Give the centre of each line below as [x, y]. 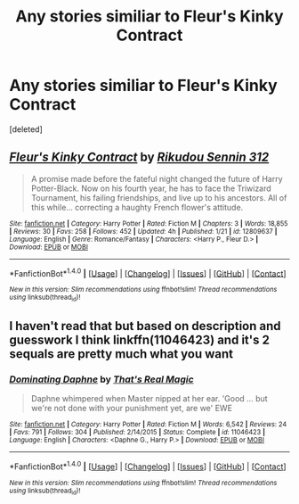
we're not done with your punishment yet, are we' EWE [132, 409]
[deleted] [26, 129]
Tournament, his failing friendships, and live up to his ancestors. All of [159, 197]
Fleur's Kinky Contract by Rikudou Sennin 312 [139, 157]
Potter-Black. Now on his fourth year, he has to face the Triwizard [151, 188]
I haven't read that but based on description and [145, 326]
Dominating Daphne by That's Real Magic [101, 379]
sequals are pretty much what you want [121, 354]
